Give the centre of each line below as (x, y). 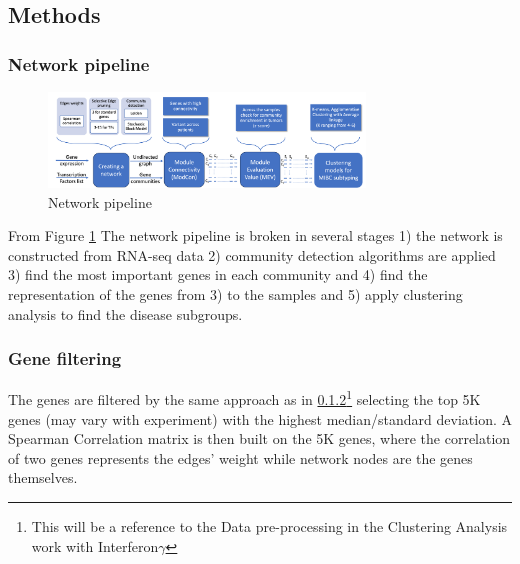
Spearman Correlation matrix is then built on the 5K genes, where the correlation (259, 438)
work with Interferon (95, 545)
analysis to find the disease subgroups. (125, 313)
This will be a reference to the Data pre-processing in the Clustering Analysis (269, 525)
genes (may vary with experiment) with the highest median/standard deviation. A (260, 418)
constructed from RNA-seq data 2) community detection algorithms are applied (252, 254)
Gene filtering (65, 358)
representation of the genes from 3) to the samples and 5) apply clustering (235, 293)
